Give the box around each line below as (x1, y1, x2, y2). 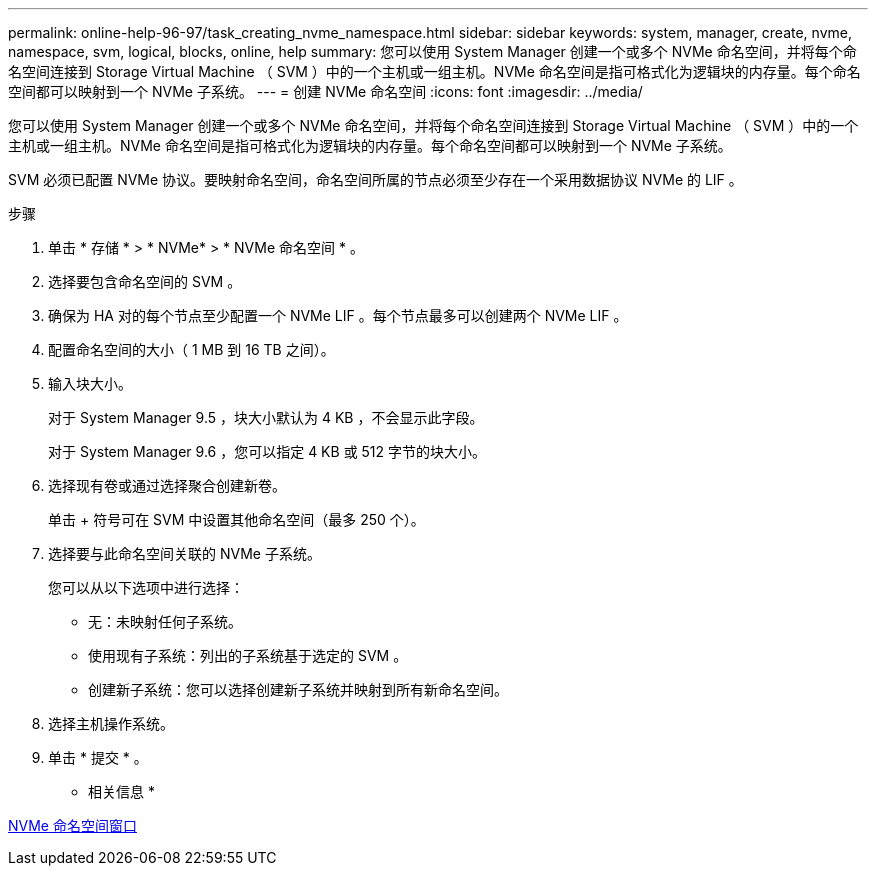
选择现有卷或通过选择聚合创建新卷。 (48, 477, 286, 494)
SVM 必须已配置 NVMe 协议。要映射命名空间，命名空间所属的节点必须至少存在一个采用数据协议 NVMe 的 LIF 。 (8, 171, 743, 188)
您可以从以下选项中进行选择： (48, 579, 244, 596)
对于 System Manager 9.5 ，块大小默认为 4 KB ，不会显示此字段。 (48, 409, 484, 426)
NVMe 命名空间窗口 (8, 817, 137, 834)
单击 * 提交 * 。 (48, 749, 148, 766)
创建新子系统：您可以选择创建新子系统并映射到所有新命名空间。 (88, 681, 508, 698)
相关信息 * (88, 783, 155, 800)
